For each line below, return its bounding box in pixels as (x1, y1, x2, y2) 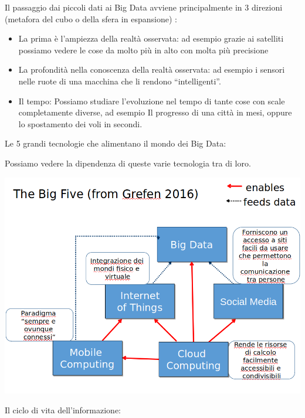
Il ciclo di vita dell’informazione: (5, 403, 121, 416)
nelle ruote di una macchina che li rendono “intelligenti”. (18, 74, 221, 87)
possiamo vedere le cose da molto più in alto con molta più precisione (18, 43, 269, 56)
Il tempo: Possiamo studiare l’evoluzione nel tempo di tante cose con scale (18, 94, 285, 107)
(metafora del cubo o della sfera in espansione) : (5, 12, 177, 25)
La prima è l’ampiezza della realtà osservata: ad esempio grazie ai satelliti (18, 32, 284, 45)
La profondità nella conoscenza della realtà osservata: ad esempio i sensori (18, 63, 285, 76)
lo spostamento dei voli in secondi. (18, 117, 143, 130)
